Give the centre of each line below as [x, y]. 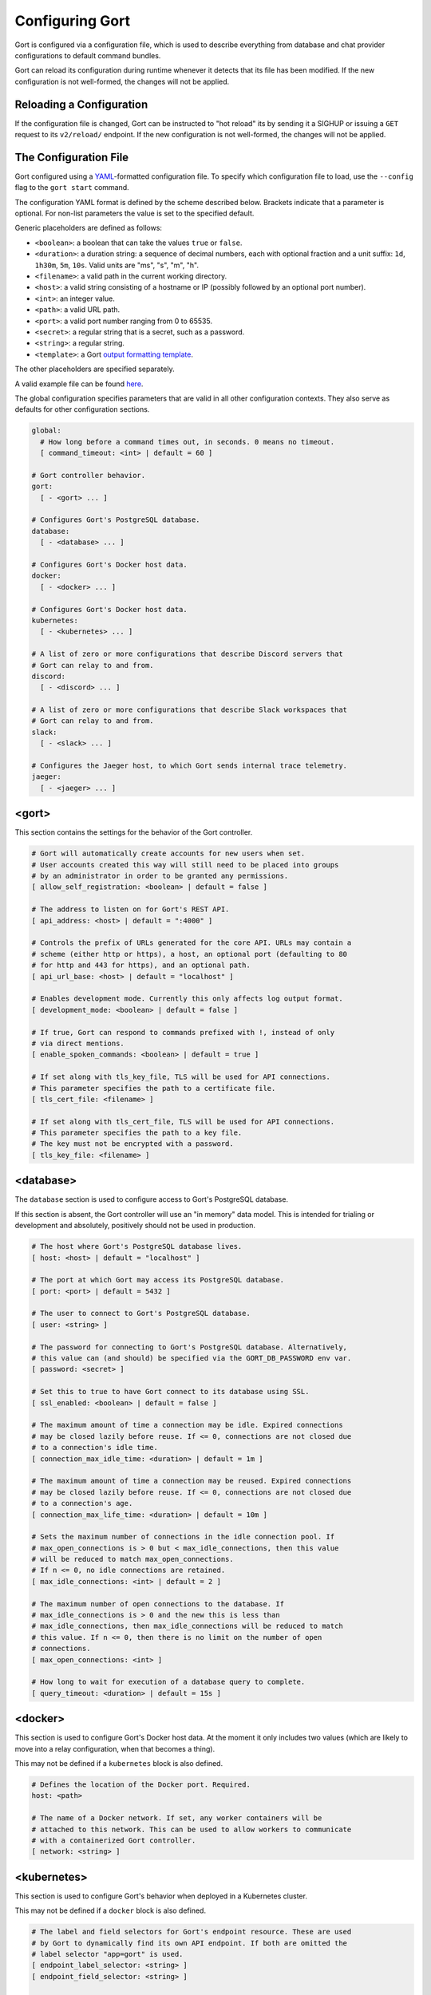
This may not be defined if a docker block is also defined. [111, 1910]
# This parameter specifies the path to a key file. [137, 1133]
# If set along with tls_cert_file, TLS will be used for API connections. [183, 1122]
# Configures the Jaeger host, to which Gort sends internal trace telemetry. [189, 766]
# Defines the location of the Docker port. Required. [141, 1785]
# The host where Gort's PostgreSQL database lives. [137, 1246]
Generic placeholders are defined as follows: [89, 228]
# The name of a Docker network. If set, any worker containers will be [177, 1818]
